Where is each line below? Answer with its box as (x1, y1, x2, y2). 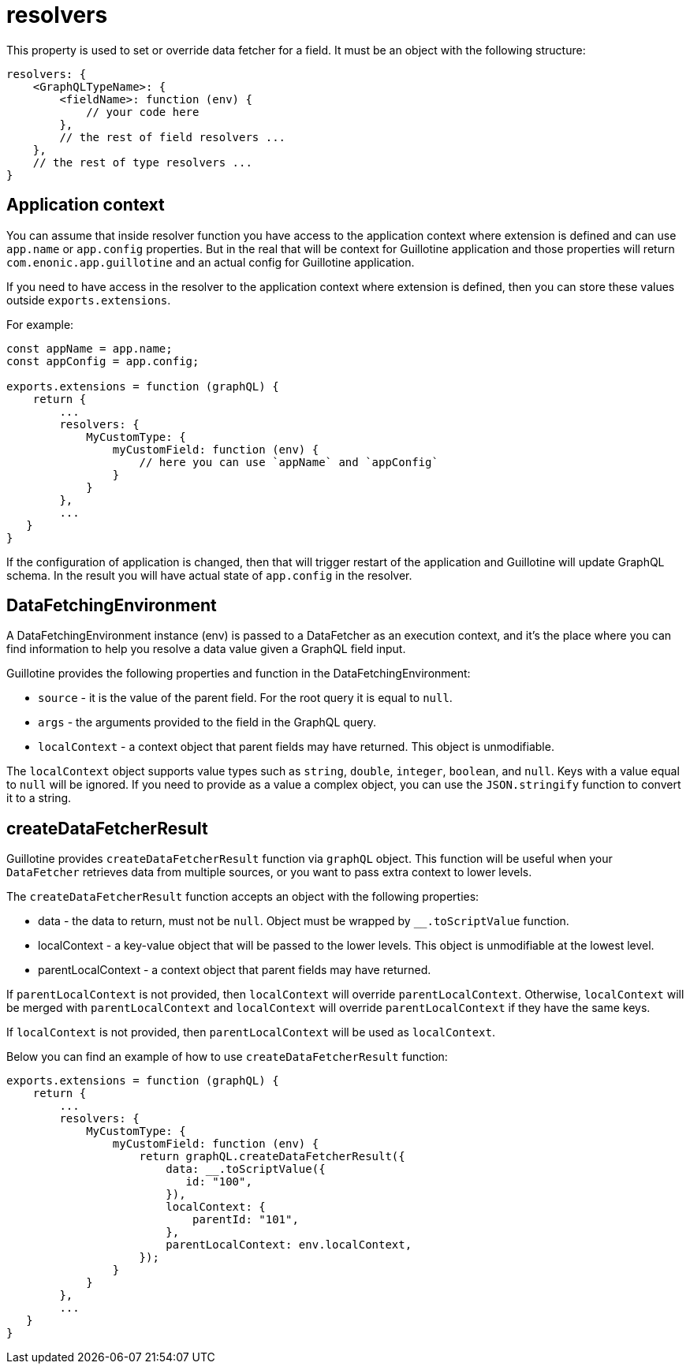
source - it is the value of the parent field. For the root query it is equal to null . (38, 691, 453, 705)
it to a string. (6, 791, 72, 805)
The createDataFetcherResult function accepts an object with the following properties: (6, 890, 479, 904)
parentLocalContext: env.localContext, (166, 1238, 412, 1252)
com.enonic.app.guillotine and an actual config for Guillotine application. (6, 255, 415, 269)
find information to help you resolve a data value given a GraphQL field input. (6, 642, 406, 656)
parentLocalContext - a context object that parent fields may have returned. (38, 963, 431, 977)
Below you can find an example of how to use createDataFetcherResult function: (6, 1050, 448, 1064)
